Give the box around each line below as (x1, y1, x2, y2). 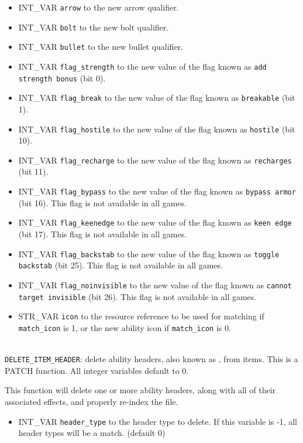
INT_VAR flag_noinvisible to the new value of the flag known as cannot (18, 278, 292, 291)
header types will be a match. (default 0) (18, 427, 166, 439)
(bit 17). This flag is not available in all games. (18, 227, 187, 240)
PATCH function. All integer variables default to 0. (5, 364, 189, 376)
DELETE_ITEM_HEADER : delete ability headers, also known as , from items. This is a (5, 353, 298, 365)
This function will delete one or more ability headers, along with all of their (5, 384, 276, 396)
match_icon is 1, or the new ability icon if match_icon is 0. (18, 321, 231, 333)
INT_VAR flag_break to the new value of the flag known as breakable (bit (18, 91, 295, 104)
